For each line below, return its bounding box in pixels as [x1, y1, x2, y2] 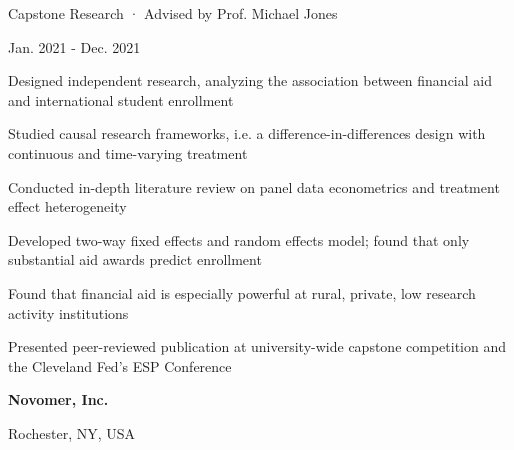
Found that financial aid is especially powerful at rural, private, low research [8, 282, 476, 303]
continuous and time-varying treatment [8, 142, 248, 163]
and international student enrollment [8, 89, 234, 110]
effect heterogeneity [8, 196, 127, 217]
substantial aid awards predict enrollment [8, 249, 262, 270]
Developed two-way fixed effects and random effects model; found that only [8, 229, 470, 250]
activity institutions [8, 302, 129, 323]
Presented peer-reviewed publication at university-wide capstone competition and [8, 336, 506, 357]
